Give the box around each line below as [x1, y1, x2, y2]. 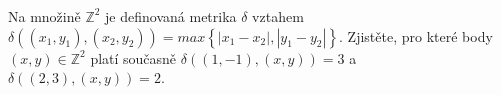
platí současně [90, 47, 177, 68]
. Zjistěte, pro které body [339, 25, 493, 46]
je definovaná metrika [105, 5, 237, 26]
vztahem [252, 5, 304, 26]
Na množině [8, 5, 81, 26]
